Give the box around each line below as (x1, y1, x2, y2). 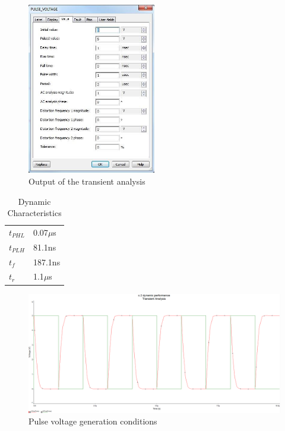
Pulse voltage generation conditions (28, 415, 157, 427)
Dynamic (18, 195, 51, 207)
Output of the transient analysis (28, 175, 145, 187)
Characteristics (7, 207, 62, 219)
